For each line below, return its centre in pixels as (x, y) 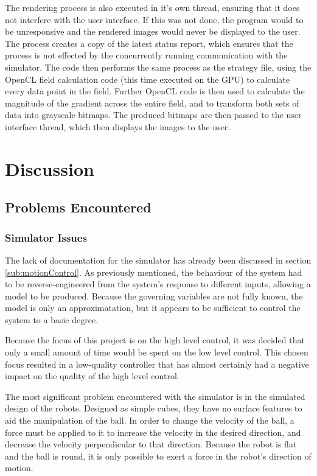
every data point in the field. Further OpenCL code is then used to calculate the (155, 91)
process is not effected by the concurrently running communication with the (146, 55)
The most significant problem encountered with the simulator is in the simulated (155, 396)
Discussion (50, 168)
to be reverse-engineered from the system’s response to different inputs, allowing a (158, 284)
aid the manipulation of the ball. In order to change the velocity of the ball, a (150, 420)
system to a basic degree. (52, 319)
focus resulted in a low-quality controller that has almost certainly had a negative (157, 364)
